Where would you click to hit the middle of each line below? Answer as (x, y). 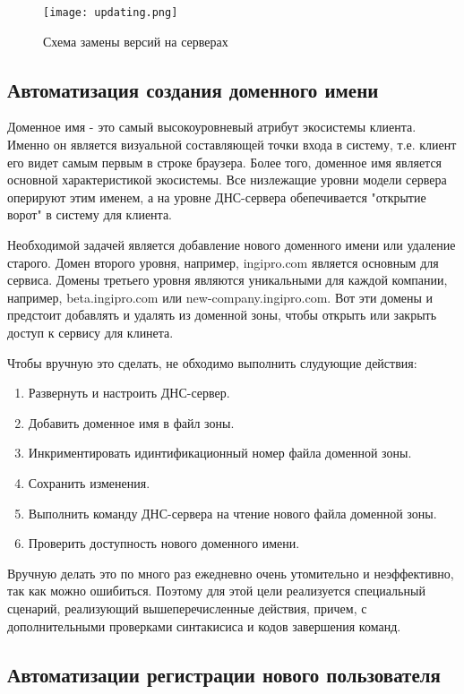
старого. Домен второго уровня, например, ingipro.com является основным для (223, 262)
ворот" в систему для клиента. (90, 214)
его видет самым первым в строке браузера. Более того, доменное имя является (225, 162)
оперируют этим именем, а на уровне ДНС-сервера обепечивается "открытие (217, 197)
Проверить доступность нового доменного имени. (164, 543)
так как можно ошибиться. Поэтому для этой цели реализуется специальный (216, 591)
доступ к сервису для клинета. (90, 332)
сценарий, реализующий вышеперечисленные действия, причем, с (187, 608)
